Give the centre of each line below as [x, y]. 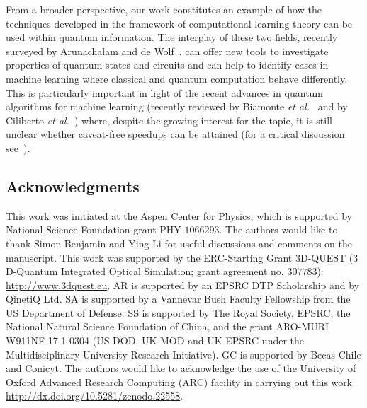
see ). [18, 147]
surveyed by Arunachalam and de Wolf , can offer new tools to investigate [167, 51]
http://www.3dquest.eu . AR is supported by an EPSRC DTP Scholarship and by [183, 285]
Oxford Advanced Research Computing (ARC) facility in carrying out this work [179, 381]
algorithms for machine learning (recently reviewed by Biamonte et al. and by [177, 106]
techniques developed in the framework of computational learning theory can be [179, 23]
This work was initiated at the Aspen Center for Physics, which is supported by [179, 215]
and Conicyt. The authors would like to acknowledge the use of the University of [181, 368]
